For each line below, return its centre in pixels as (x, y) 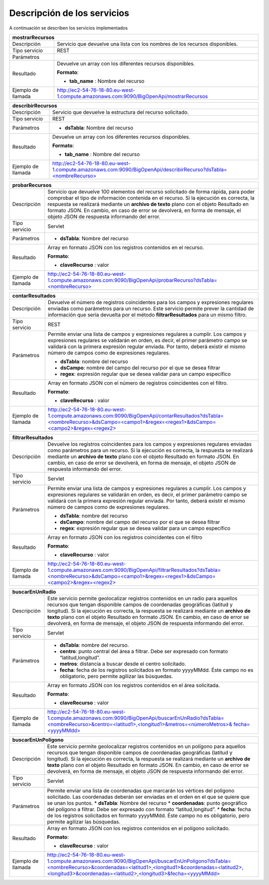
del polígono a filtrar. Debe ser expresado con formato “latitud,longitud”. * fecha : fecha (149, 809)
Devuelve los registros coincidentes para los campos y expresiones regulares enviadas (150, 444)
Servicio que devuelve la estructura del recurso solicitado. (121, 112)
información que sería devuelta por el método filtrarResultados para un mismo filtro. (147, 315)
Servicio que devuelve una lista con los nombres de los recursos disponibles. (147, 44)
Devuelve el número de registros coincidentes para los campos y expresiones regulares (150, 302)
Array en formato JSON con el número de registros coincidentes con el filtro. (138, 383)
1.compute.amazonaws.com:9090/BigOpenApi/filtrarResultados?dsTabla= (134, 570)
